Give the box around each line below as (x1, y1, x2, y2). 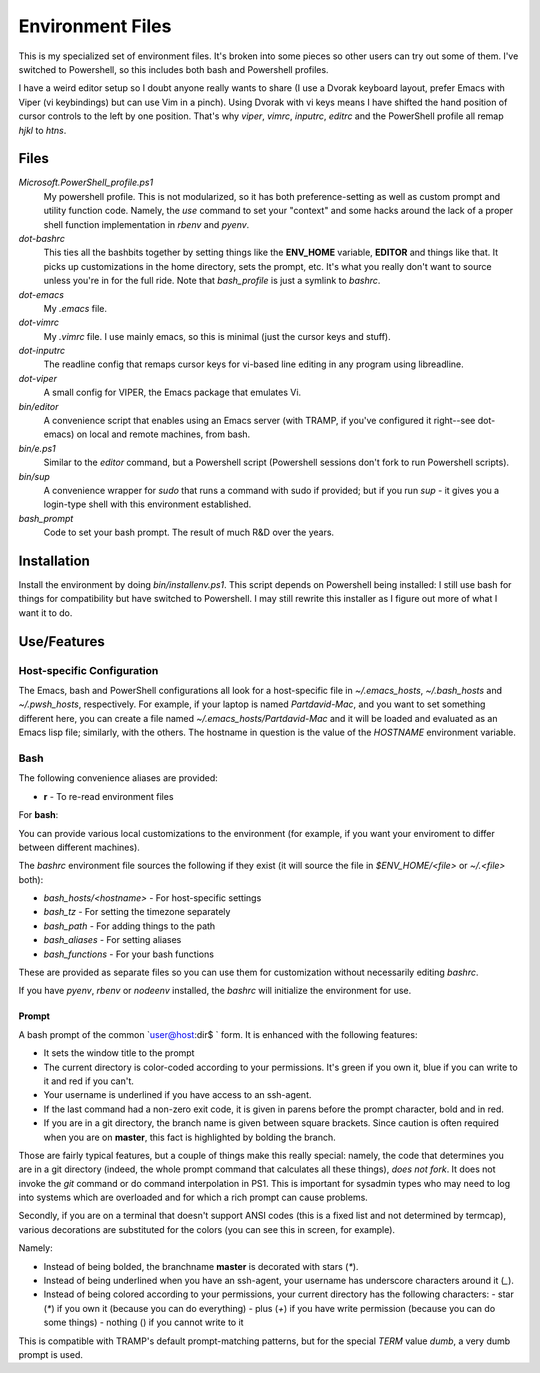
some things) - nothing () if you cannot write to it (43, 1316, 244, 1329)
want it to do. (18, 606, 73, 619)
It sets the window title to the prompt (43, 1047, 195, 1059)
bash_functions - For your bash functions (43, 948, 215, 960)
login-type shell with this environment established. (43, 498, 252, 510)
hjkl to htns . (18, 124, 67, 136)
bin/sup (18, 470, 50, 482)
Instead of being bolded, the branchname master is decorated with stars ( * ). (43, 1260, 359, 1272)
